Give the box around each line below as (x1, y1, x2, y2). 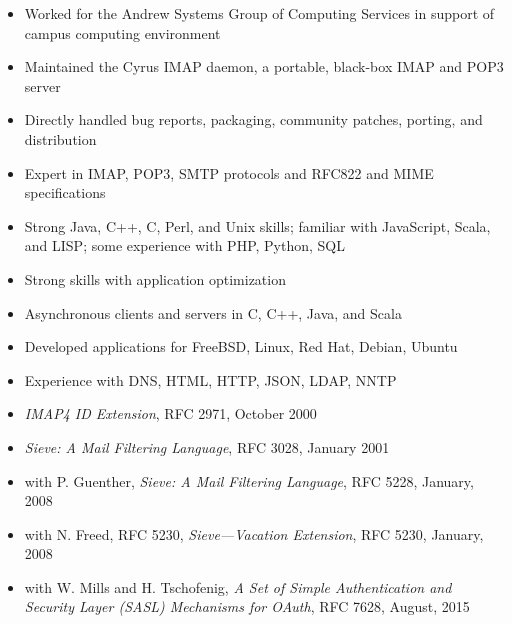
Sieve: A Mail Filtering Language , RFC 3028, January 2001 (24, 436, 390, 457)
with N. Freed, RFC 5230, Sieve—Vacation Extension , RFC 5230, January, (24, 523, 484, 544)
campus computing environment (24, 22, 221, 43)
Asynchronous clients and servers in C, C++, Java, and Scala (24, 302, 402, 323)
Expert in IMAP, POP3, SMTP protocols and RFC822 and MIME (24, 162, 434, 183)
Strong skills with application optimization (24, 268, 286, 289)
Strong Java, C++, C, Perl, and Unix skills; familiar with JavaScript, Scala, (24, 215, 491, 236)
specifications (24, 182, 106, 203)
